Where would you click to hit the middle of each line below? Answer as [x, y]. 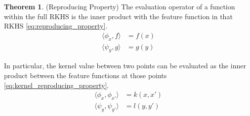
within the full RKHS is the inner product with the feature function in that [118, 16]
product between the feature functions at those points [85, 75]
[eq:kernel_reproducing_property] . [57, 85]
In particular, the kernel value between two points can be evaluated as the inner [125, 66]
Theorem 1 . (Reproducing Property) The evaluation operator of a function [120, 6]
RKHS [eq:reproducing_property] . [56, 26]
